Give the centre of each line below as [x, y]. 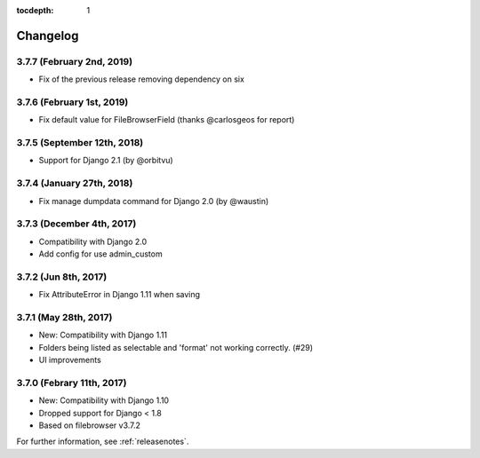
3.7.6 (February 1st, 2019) [72, 102]
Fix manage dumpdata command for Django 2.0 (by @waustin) [154, 201]
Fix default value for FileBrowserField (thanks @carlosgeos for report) [167, 120]
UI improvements [70, 360]
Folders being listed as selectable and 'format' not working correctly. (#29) [176, 347]
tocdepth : [35, 10]
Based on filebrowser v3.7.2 [90, 425]
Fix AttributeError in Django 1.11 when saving [119, 295]
